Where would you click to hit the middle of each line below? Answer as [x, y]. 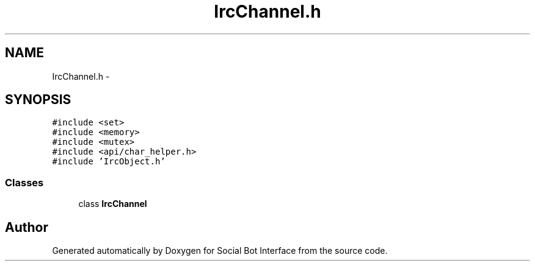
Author [27, 227]
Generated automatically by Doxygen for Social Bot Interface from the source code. [220, 251]
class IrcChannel [113, 204]
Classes [24, 182]
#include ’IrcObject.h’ [109, 162]
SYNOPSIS [38, 100]
